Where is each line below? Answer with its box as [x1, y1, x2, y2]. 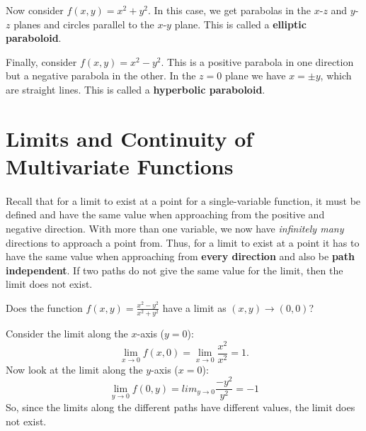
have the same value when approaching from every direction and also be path [6, 249, 355, 264]
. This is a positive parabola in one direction [161, 54, 354, 69]
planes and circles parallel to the [13, 16, 154, 31]
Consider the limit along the [6, 326, 128, 341]
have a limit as [162, 300, 227, 315]
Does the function [6, 300, 83, 315]
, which [320, 68, 352, 83]
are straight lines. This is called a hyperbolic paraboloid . [6, 82, 265, 96]
